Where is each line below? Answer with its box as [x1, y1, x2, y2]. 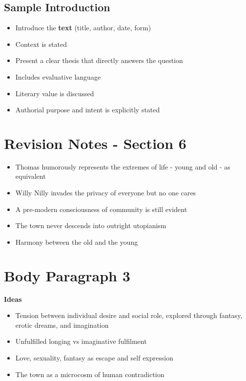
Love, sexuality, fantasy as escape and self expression [15, 352, 173, 362]
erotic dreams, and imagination [15, 319, 109, 330]
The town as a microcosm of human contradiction [15, 369, 164, 379]
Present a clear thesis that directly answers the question [15, 55, 183, 65]
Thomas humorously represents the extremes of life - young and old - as [15, 161, 230, 171]
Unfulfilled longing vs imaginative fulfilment [15, 336, 147, 346]
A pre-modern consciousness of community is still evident [15, 204, 187, 214]
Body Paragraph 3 [4, 265, 130, 285]
